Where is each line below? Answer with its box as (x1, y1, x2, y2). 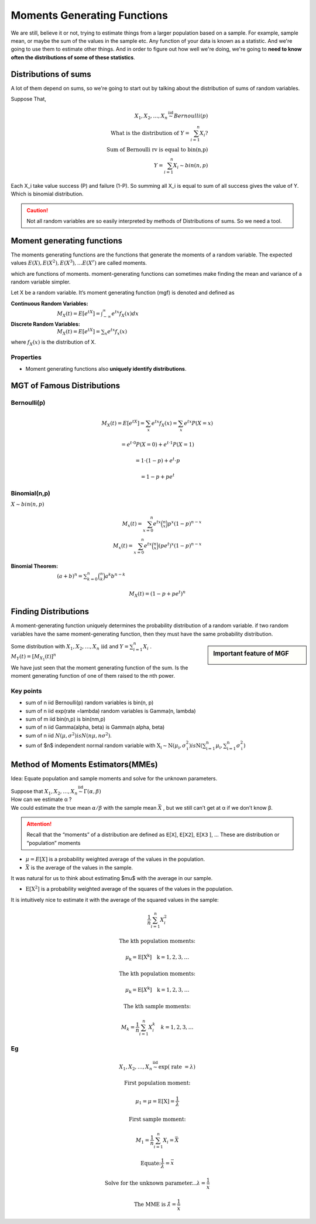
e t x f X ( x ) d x (111, 309, 139, 318)
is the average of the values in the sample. (30, 864, 133, 871)
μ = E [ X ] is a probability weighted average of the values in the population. (25, 856, 205, 863)
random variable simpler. (11, 279, 71, 286)
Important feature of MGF (213, 649, 289, 657)
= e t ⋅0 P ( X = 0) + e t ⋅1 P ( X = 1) (121, 440, 194, 448)
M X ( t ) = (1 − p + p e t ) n (129, 590, 186, 599)
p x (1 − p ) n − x (167, 519, 202, 528)
